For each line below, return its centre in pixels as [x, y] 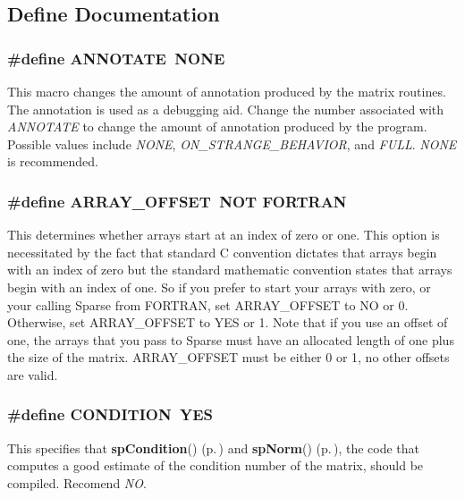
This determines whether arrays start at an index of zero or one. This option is [224, 235]
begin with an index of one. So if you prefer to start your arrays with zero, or [219, 287]
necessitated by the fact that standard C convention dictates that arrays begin [222, 252]
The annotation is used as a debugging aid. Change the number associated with [226, 109]
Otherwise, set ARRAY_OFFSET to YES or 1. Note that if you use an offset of [228, 322]
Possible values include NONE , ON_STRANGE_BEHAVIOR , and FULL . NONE [232, 143]
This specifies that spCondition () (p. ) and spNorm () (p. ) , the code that [214, 447]
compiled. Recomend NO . [77, 482]
